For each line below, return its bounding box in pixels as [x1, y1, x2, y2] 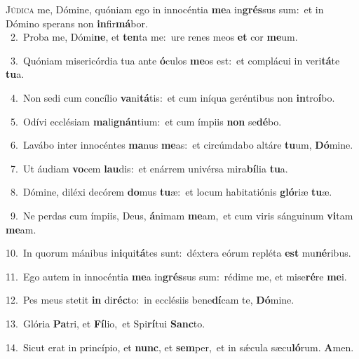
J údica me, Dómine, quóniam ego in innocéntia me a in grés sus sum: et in [6, 2, 324, 16]
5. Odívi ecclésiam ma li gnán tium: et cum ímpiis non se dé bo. [10, 114, 282, 128]
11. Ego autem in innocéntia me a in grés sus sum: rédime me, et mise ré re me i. [6, 269, 347, 283]
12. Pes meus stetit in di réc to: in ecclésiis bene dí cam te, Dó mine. [6, 292, 294, 307]
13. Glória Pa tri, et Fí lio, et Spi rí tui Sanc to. [6, 316, 205, 330]
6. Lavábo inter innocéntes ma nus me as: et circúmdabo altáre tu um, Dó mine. [10, 137, 353, 152]
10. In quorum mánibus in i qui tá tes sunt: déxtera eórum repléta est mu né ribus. [6, 245, 351, 260]
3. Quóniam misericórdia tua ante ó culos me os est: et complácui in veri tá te [10, 53, 340, 67]
